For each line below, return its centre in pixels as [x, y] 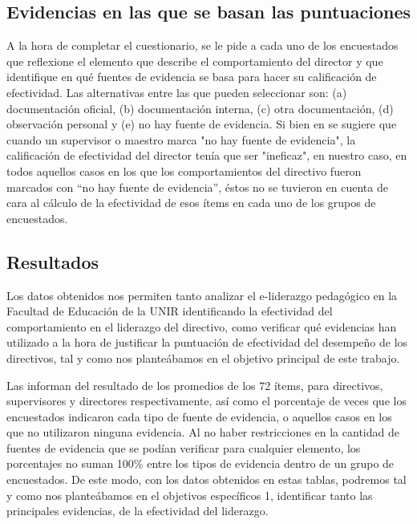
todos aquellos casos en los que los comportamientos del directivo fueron [184, 171]
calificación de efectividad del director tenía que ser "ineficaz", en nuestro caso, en [207, 155]
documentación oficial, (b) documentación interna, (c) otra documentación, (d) [200, 108]
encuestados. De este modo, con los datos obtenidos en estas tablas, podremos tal [206, 479]
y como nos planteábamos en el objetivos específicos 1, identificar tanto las [190, 495]
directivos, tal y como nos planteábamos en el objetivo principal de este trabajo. [203, 357]
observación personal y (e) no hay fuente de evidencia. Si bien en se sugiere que [202, 124]
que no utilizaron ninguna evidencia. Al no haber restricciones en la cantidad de [203, 432]
